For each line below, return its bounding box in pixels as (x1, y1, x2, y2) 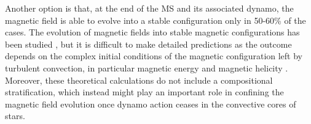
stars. (5, 109, 25, 122)
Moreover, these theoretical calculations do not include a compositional (5, 73, 273, 86)
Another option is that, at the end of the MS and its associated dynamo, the (5, 2, 294, 14)
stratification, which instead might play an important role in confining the (5, 86, 284, 98)
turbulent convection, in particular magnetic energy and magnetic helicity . (5, 61, 288, 74)
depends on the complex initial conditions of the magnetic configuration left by (5, 49, 303, 62)
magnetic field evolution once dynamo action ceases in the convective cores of (5, 97, 296, 110)
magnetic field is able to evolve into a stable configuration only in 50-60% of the (5, 13, 306, 26)
